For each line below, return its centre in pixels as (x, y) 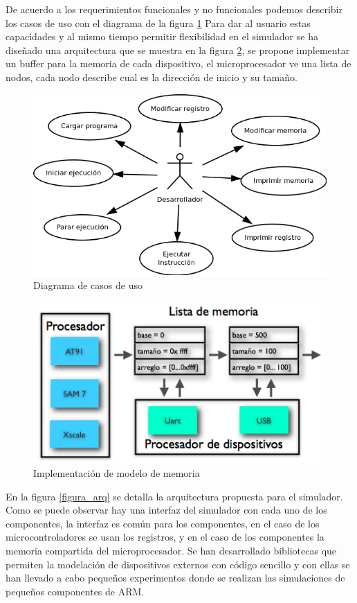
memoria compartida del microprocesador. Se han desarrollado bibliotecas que (171, 550)
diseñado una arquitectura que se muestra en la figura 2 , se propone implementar (178, 50)
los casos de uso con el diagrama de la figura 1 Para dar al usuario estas (158, 23)
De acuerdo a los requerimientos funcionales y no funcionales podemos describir (174, 9)
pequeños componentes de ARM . (75, 591)
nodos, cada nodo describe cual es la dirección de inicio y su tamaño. (152, 77)
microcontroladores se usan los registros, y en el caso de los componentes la (165, 537)
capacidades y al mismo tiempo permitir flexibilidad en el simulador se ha (162, 36)
